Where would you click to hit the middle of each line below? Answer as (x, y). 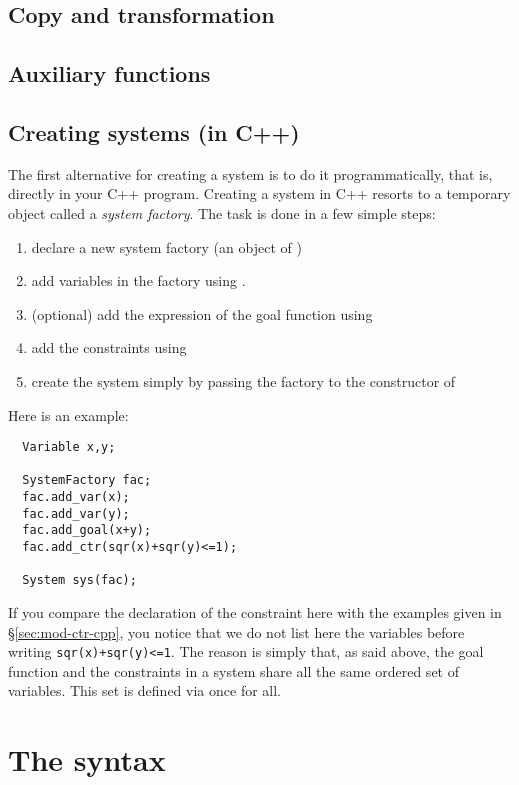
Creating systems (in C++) (154, 131)
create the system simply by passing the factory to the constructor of (243, 380)
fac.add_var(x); (76, 497)
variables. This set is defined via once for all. (144, 690)
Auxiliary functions (109, 73)
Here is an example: (68, 414)
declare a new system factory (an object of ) (166, 246)
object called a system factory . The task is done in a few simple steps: (222, 212)
